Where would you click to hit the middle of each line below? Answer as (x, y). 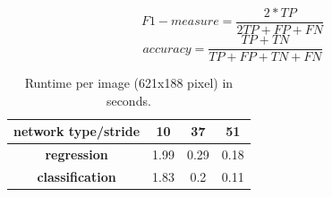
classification (77, 176)
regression (77, 154)
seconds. (128, 100)
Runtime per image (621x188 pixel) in (129, 83)
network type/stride (77, 131)
